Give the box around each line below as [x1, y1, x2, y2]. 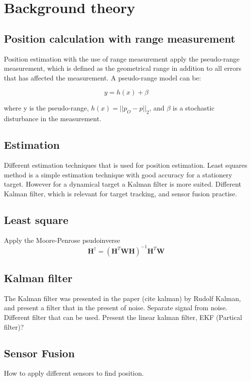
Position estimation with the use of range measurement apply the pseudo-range [4, 53, 240, 63]
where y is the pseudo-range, [4, 103, 89, 113]
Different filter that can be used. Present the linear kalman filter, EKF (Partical [4, 312, 242, 322]
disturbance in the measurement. [4, 113, 101, 124]
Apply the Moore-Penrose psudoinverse [4, 235, 120, 245]
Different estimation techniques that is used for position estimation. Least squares [4, 159, 248, 170]
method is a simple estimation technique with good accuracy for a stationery [4, 169, 233, 179]
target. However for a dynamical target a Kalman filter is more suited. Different [4, 179, 242, 189]
